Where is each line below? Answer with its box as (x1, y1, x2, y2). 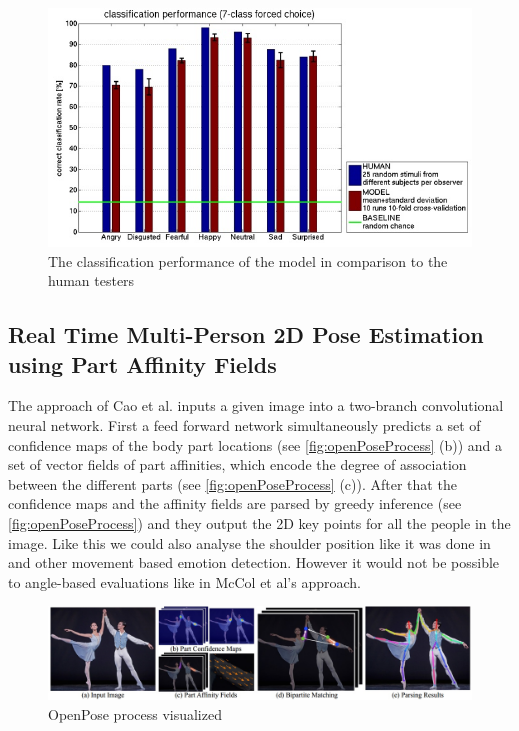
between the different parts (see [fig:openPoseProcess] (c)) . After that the (8, 473, 457, 494)
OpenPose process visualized (48, 703, 222, 724)
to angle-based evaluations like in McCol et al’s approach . (8, 571, 361, 592)
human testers (48, 270, 135, 291)
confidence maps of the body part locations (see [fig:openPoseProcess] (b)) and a (8, 434, 503, 455)
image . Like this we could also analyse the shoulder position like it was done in (8, 532, 491, 553)
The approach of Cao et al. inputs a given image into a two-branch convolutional (8, 395, 504, 416)
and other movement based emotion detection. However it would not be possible (8, 552, 500, 573)
